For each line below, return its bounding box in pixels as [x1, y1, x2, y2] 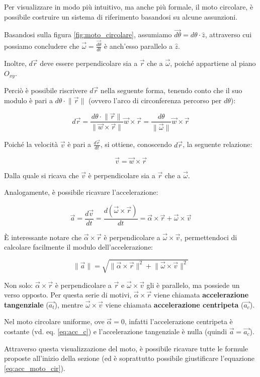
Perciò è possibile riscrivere [4, 85, 88, 95]
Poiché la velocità [4, 139, 58, 149]
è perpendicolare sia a [88, 170, 155, 180]
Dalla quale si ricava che [4, 170, 79, 180]
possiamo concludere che [4, 41, 79, 51]
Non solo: [4, 279, 33, 290]
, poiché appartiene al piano [170, 57, 256, 68]
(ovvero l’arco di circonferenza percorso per [88, 95, 222, 105]
